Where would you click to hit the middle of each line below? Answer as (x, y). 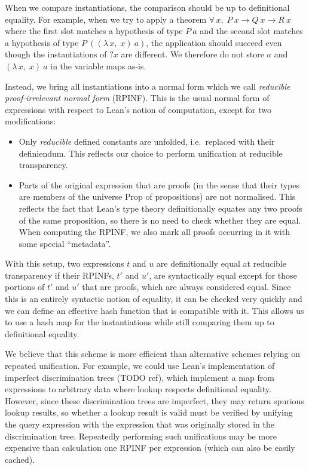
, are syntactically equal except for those (223, 275)
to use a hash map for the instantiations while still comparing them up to (140, 322)
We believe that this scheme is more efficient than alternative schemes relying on (152, 354)
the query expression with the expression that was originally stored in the (140, 424)
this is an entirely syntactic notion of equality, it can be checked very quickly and (154, 299)
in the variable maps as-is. (98, 65)
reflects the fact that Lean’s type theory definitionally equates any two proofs (160, 208)
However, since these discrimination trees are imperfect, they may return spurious (154, 400)
